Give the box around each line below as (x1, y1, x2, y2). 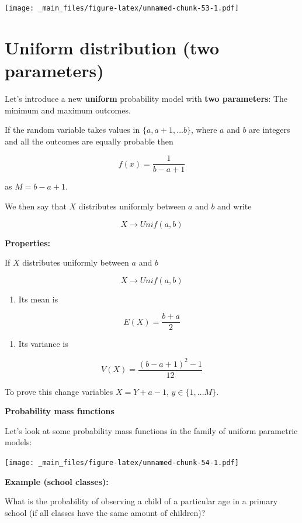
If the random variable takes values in (5, 123, 140, 136)
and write (217, 200, 252, 212)
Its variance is (18, 338, 68, 350)
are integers (249, 123, 290, 136)
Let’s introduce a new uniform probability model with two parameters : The (5, 92, 288, 104)
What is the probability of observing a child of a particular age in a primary (5, 495, 278, 507)
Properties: (5, 236, 51, 249)
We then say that (5, 200, 67, 212)
